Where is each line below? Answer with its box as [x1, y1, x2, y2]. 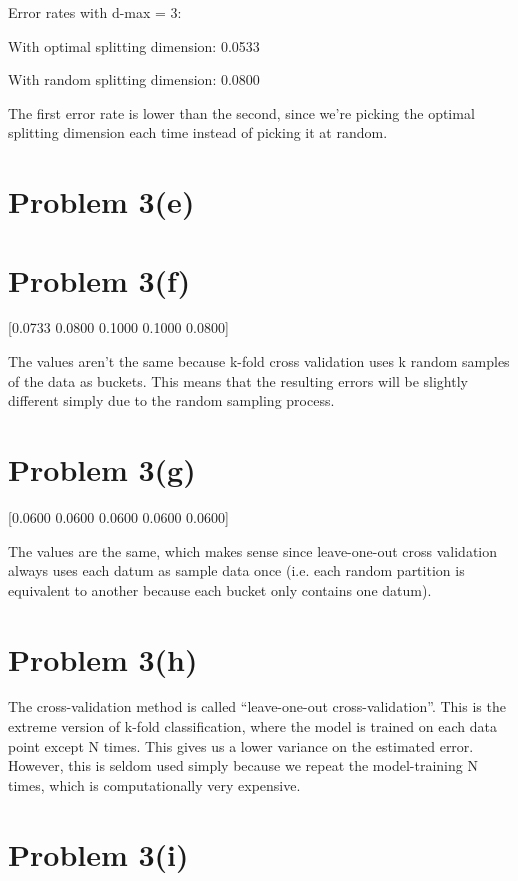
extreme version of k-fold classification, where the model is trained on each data [8, 716, 497, 737]
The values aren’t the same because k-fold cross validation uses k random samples [8, 351, 510, 372]
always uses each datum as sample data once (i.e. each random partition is [8, 560, 465, 581]
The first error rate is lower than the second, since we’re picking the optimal [8, 102, 475, 123]
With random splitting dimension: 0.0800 [8, 69, 260, 90]
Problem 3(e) [8, 181, 195, 222]
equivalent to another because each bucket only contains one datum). [8, 579, 432, 600]
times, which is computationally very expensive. [8, 774, 301, 795]
